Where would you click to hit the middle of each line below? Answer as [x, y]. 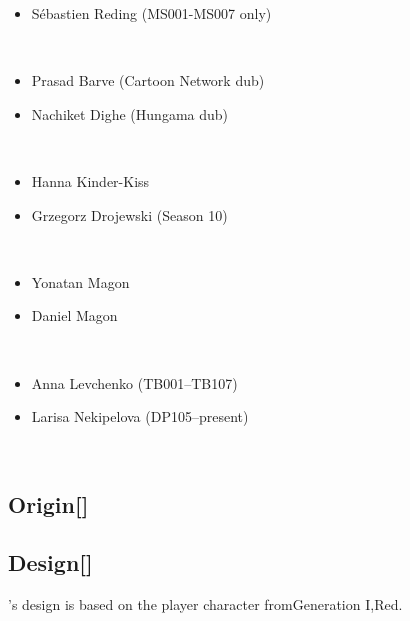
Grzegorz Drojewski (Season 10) [129, 214]
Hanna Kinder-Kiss [90, 180]
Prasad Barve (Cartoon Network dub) [148, 80]
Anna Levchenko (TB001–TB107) [134, 382]
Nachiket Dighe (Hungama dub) [130, 113]
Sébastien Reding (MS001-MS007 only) [151, 13]
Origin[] [48, 503]
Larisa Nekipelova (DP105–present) [140, 416]
